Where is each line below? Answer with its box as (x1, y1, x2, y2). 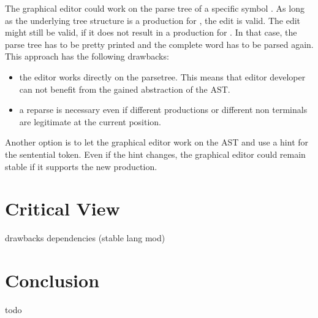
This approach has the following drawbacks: (5, 50, 169, 63)
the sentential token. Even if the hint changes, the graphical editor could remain (5, 147, 306, 160)
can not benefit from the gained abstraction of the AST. (19, 82, 230, 95)
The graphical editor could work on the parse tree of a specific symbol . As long (5, 2, 305, 14)
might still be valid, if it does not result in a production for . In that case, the (5, 26, 297, 39)
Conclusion (5, 268, 100, 293)
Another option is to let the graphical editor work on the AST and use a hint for (5, 136, 309, 149)
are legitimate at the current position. (19, 115, 161, 128)
